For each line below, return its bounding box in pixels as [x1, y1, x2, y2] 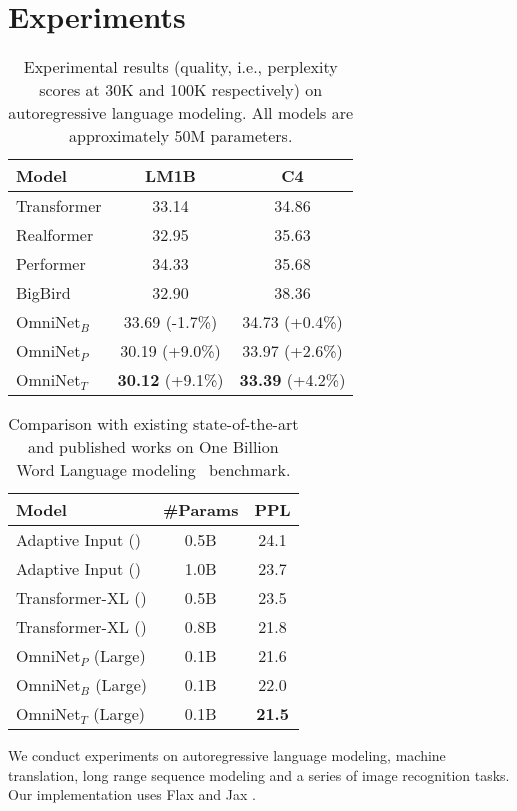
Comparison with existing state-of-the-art [8, 412, 299, 436]
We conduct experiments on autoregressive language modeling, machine [8, 745, 446, 766]
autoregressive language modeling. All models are [8, 101, 354, 125]
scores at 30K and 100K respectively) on [39, 78, 323, 102]
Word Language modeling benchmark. [16, 458, 291, 482]
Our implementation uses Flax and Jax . [8, 784, 256, 805]
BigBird [16, 281, 71, 305]
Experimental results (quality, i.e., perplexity [23, 55, 338, 79]
